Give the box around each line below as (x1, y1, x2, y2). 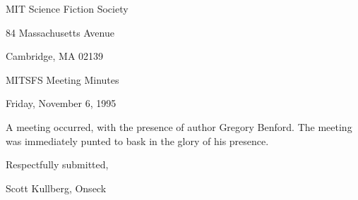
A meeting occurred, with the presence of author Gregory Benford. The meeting (6, 119, 352, 134)
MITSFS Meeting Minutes (6, 72, 119, 87)
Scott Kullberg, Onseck (6, 180, 107, 195)
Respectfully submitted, (6, 157, 109, 172)
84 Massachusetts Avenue (6, 25, 114, 39)
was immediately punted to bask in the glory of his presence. (6, 133, 269, 148)
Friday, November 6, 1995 (6, 96, 117, 111)
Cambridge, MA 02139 (6, 49, 104, 63)
